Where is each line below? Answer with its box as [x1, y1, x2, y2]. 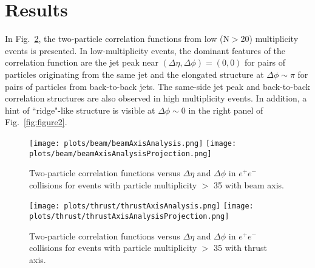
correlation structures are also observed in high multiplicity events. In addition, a [5, 92, 307, 105]
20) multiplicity [240, 32, 299, 45]
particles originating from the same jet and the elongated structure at [5, 67, 264, 80]
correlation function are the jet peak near [5, 56, 158, 69]
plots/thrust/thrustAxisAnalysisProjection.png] [29, 212, 229, 221]
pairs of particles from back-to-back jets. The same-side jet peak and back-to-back [5, 80, 310, 92]
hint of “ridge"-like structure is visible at [5, 103, 155, 116]
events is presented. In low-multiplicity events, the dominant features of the [5, 44, 286, 57]
